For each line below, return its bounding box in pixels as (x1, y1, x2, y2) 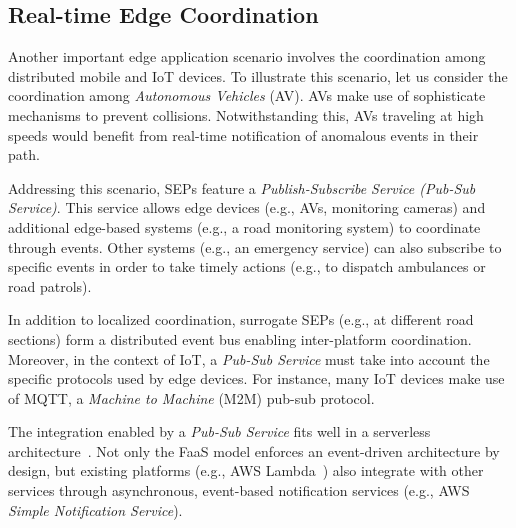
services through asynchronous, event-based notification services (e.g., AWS (8, 480, 470, 501)
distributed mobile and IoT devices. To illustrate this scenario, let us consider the (8, 65, 508, 86)
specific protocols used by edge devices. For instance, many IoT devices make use (8, 368, 505, 389)
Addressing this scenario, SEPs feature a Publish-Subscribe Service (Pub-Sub (8, 177, 476, 198)
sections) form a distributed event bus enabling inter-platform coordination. (8, 328, 472, 349)
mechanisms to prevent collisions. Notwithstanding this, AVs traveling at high (8, 104, 484, 125)
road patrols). (8, 275, 92, 296)
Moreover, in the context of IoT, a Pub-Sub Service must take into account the (8, 348, 490, 369)
